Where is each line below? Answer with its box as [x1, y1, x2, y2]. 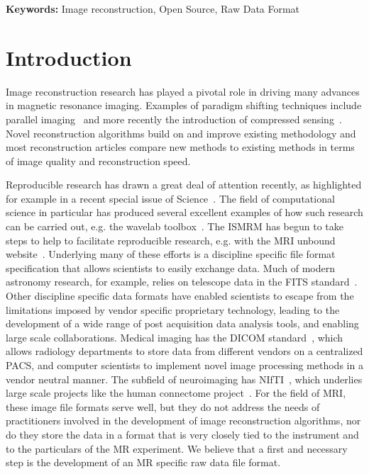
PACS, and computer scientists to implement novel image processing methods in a [6, 358, 363, 372]
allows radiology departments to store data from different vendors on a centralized [6, 344, 363, 359]
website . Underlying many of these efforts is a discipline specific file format [6, 247, 336, 261]
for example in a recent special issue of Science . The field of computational [6, 191, 335, 205]
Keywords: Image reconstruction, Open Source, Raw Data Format [6, 1, 300, 16]
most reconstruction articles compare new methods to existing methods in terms [6, 140, 355, 154]
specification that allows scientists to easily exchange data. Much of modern [6, 260, 336, 275]
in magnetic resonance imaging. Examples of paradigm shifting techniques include [6, 98, 362, 113]
